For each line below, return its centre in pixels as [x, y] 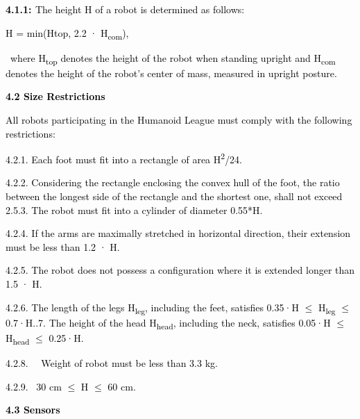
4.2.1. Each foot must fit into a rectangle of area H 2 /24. [124, 158]
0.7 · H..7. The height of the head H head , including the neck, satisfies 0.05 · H [168, 323]
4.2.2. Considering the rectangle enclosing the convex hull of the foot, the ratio [173, 182]
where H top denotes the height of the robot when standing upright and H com [173, 58]
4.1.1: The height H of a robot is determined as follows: [125, 9]
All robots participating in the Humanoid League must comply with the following [179, 120]
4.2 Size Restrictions [55, 96]
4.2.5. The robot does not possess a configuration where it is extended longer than [180, 270]
